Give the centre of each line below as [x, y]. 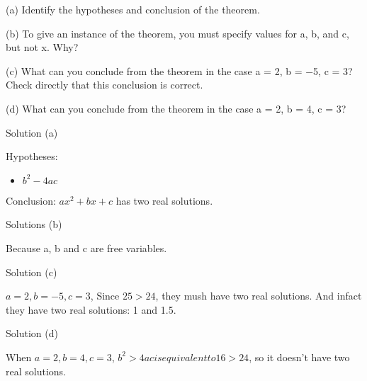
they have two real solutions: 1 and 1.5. [91, 309]
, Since [105, 296]
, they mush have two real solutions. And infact [259, 296]
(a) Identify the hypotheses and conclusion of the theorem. [133, 9]
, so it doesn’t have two [299, 357]
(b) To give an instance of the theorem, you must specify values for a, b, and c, [177, 33]
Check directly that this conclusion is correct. [105, 85]
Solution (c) [32, 272]
